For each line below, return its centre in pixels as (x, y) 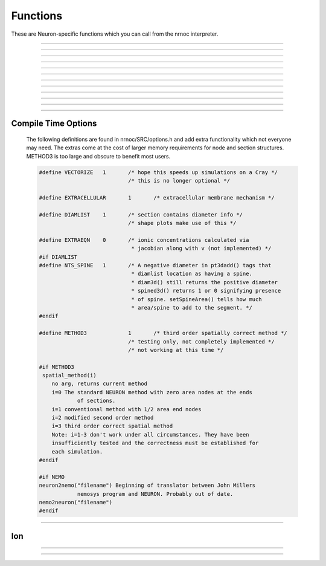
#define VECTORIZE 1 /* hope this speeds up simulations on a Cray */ (158, 172)
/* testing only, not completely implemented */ (201, 341)
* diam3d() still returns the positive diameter (204, 282)
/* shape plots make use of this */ (182, 223)
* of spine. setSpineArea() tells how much (197, 299)
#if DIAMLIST (58, 257)
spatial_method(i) (69, 376)
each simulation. (77, 451)
